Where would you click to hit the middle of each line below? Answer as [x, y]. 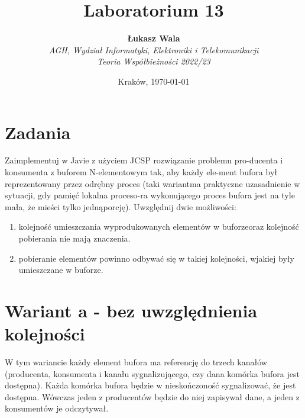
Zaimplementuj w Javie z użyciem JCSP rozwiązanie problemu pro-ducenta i [144, 160]
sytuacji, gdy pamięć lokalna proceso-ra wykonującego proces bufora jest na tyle [150, 195]
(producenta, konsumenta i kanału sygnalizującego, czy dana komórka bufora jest [152, 373]
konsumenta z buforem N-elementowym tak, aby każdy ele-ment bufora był [141, 172]
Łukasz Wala [154, 38]
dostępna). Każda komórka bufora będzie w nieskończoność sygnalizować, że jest [150, 385]
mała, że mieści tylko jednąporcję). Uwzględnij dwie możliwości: [121, 206]
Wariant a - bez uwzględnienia [131, 310]
